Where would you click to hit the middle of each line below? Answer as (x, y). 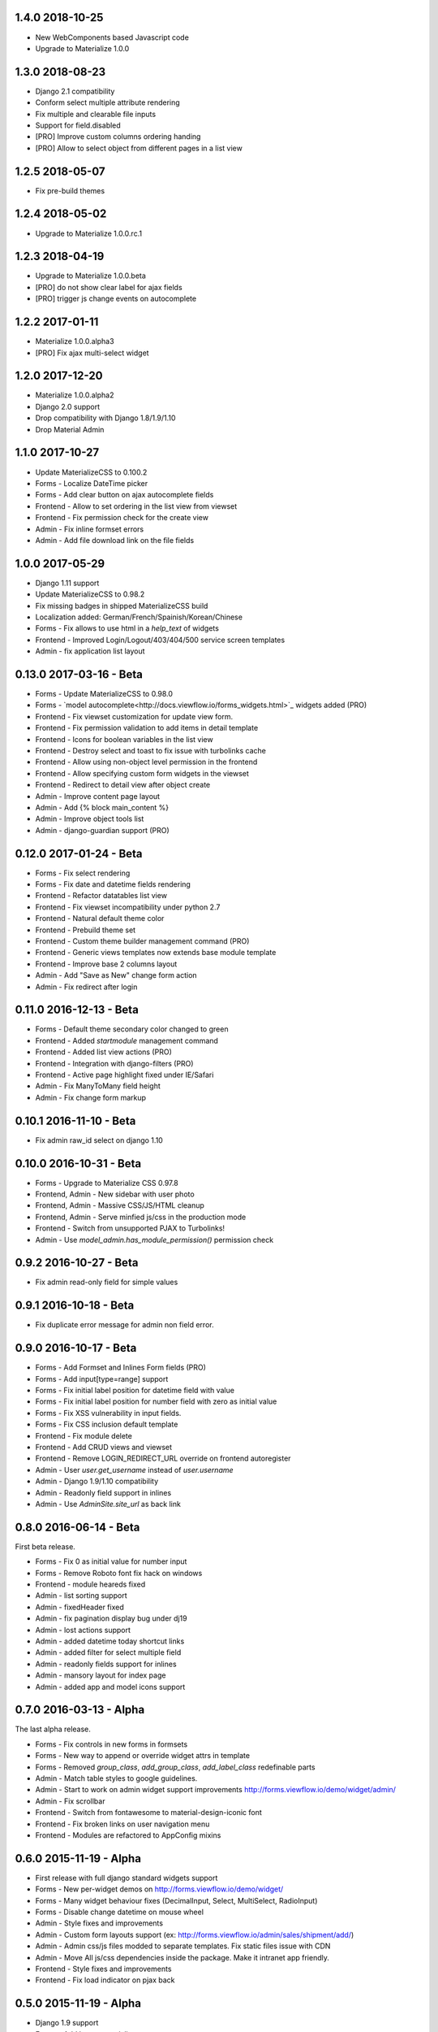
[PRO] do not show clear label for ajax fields (109, 287)
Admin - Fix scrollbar (70, 1801)
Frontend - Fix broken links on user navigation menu (122, 1824)
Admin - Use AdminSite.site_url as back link (108, 1504)
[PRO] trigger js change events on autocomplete (116, 299)
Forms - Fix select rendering (83, 873)
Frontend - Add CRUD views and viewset (104, 1448)
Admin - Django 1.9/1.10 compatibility (97, 1481)
